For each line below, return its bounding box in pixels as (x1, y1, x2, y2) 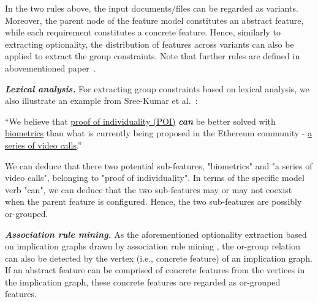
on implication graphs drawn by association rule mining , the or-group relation (5, 240, 300, 252)
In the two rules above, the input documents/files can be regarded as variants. (5, 2, 298, 14)
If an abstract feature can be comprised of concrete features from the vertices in (5, 263, 305, 276)
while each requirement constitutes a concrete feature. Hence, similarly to (5, 26, 281, 39)
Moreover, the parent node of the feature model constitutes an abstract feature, (5, 13, 304, 26)
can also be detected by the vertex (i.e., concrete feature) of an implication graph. (5, 251, 312, 264)
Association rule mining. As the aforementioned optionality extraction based (5, 227, 307, 240)
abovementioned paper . (5, 61, 96, 74)
